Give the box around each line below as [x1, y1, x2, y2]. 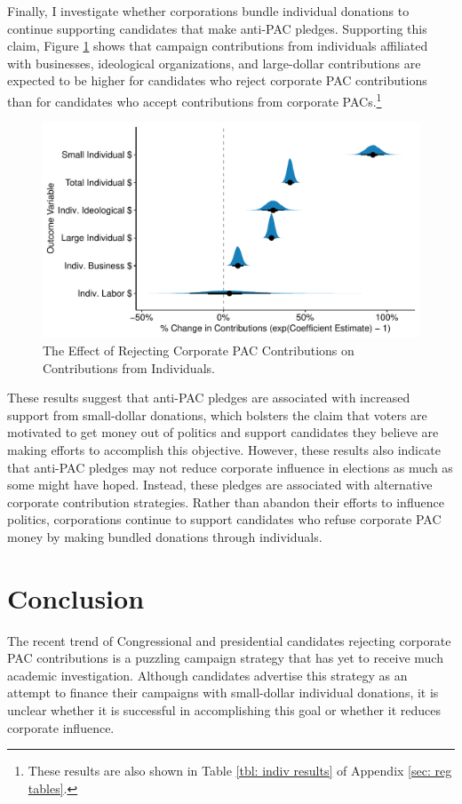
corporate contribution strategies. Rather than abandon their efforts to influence [7, 492, 444, 511]
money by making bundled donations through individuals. [7, 527, 323, 545]
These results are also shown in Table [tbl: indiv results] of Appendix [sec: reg [28, 761, 452, 780]
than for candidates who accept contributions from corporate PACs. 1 [7, 89, 382, 110]
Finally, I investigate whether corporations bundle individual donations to [7, 2, 410, 20]
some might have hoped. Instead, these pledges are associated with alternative [7, 475, 433, 494]
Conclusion [7, 579, 145, 616]
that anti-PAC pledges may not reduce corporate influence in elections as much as [7, 458, 453, 476]
